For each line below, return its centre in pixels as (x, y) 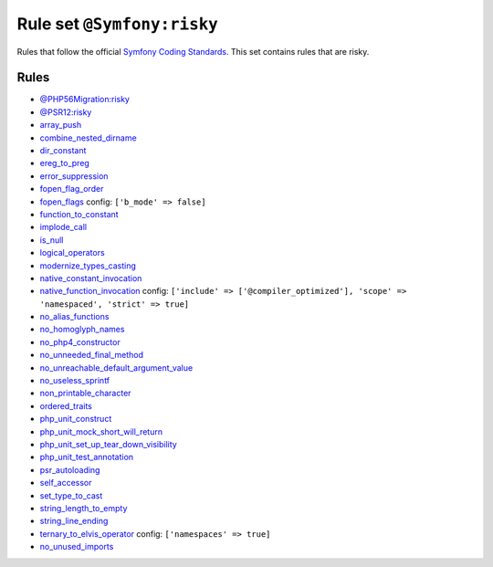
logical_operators (72, 253)
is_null (52, 240)
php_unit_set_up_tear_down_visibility (108, 444)
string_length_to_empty (84, 508)
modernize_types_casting (88, 266)
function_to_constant (79, 214)
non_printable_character (85, 394)
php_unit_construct (76, 419)
